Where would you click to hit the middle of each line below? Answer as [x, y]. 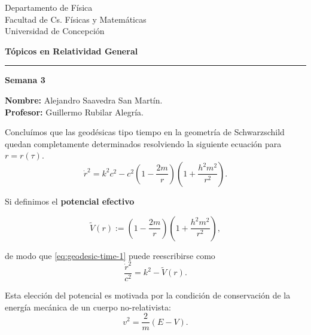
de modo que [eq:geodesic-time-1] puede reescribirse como [110, 255]
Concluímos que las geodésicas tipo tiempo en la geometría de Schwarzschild [145, 132]
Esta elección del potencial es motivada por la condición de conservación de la [148, 295]
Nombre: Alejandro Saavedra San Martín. [84, 100]
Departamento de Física [49, 7]
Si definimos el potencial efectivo [70, 201]
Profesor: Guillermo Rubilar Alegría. [74, 112]
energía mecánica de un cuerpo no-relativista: [88, 307]
